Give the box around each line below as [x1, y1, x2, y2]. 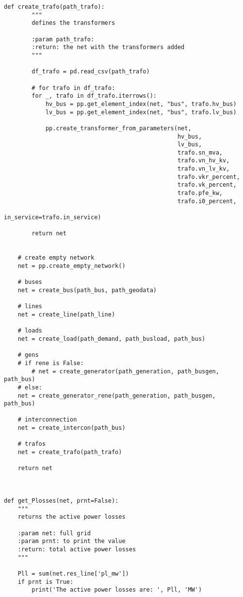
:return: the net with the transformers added [32, 44, 185, 51]
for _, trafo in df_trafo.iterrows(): [32, 92, 157, 100]
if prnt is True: [17, 578, 74, 585]
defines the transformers [32, 19, 115, 27]
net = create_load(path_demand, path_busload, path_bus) [17, 335, 206, 342]
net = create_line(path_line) [17, 311, 115, 318]
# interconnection [17, 416, 77, 423]
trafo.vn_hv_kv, [177, 157, 230, 164]
